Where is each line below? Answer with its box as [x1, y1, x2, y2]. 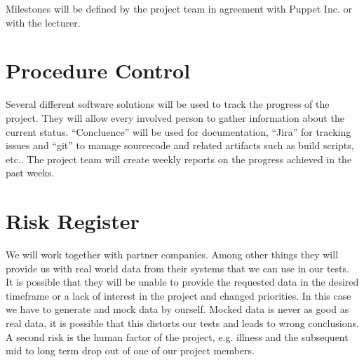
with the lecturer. [6, 15, 81, 29]
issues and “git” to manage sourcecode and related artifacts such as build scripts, [6, 138, 354, 153]
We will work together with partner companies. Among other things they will [6, 247, 339, 261]
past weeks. [6, 165, 55, 180]
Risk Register [6, 207, 140, 235]
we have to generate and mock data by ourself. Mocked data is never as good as [6, 302, 349, 316]
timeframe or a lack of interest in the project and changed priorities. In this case [6, 288, 351, 302]
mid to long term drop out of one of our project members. [6, 343, 255, 358]
